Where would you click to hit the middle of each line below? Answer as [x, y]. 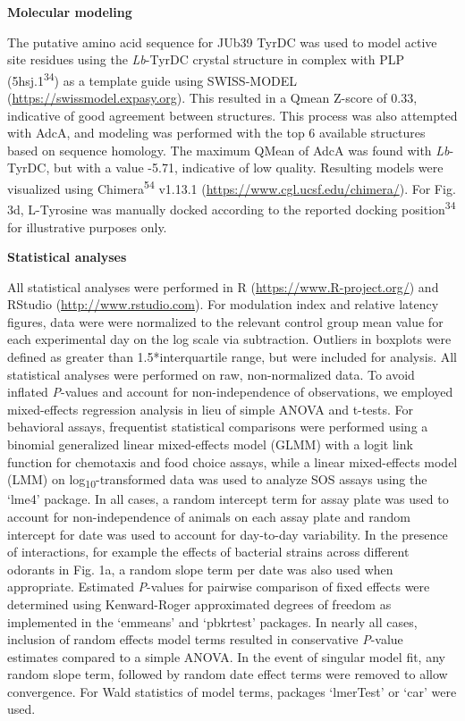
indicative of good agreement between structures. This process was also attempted [232, 115]
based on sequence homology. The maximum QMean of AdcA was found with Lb [228, 150]
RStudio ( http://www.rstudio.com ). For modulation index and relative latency [223, 304]
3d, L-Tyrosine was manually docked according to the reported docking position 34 [232, 208]
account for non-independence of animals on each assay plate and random [209, 516]
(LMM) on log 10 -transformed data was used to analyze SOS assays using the [217, 481]
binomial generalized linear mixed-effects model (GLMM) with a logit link [210, 444]
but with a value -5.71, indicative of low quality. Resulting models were [248, 168]
